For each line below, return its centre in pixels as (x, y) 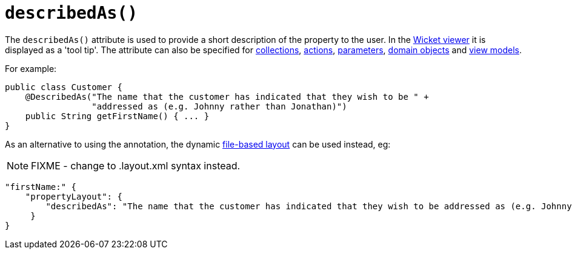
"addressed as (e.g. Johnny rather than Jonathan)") (219, 106)
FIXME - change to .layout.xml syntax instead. (136, 165)
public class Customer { (64, 87)
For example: (31, 68)
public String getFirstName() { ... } (117, 116)
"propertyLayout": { (74, 196)
